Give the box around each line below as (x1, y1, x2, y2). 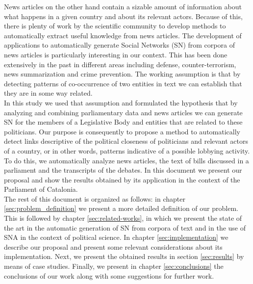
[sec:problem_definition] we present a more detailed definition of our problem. (4, 203, 238, 213)
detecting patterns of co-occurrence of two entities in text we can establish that (4, 78, 242, 88)
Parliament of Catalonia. (4, 184, 78, 194)
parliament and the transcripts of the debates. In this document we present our (4, 165, 242, 175)
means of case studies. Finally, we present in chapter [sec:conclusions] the (4, 261, 224, 271)
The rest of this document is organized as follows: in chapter (4, 193, 185, 204)
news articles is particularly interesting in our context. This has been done (4, 49, 228, 59)
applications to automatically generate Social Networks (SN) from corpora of (4, 40, 235, 50)
